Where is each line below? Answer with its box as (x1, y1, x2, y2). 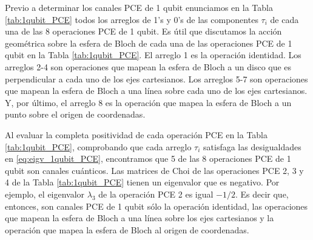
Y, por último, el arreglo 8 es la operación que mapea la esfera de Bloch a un (5, 96, 292, 108)
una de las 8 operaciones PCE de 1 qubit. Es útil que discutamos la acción (5, 25, 282, 38)
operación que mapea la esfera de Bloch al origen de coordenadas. (5, 223, 249, 236)
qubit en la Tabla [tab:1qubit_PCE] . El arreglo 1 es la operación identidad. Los (5, 48, 301, 61)
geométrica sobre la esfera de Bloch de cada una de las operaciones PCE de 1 (5, 36, 292, 49)
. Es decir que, (235, 187, 289, 200)
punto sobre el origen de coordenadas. (5, 108, 146, 121)
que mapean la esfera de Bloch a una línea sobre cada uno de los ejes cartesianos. (5, 84, 308, 97)
